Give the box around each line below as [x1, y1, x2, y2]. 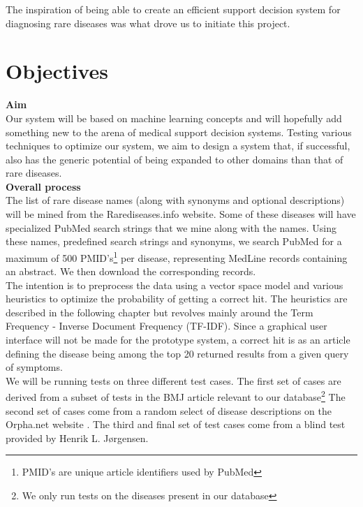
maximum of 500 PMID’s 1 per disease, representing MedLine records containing [6, 248, 348, 265]
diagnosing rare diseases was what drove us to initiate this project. [6, 15, 290, 30]
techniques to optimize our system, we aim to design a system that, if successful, [6, 138, 350, 153]
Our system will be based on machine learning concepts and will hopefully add [6, 110, 342, 125]
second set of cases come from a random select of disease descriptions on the [6, 403, 332, 418]
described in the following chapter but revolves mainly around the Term [6, 304, 313, 319]
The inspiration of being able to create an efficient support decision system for [6, 2, 341, 16]
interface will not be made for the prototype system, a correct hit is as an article [6, 332, 350, 347]
